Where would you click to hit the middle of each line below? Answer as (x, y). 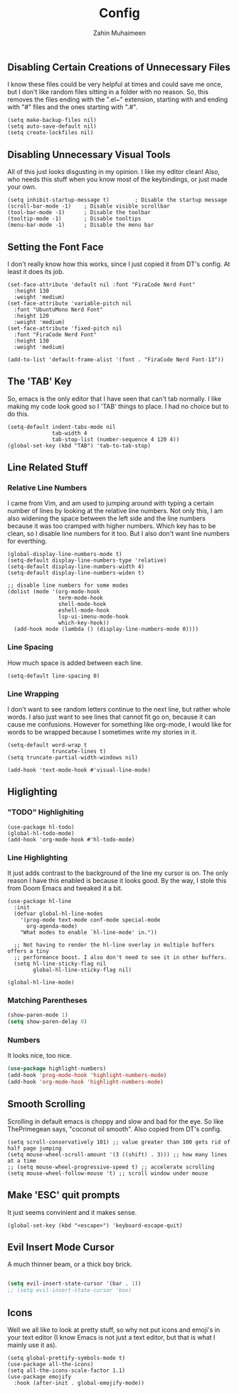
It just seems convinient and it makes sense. (72, 1212)
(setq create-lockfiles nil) (51, 133)
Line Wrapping (33, 694)
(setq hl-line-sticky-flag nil (60, 964)
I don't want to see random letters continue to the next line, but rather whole (119, 709)
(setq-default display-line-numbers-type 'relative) (87, 561)
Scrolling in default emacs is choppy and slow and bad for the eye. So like (116, 1121)
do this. (18, 414)
